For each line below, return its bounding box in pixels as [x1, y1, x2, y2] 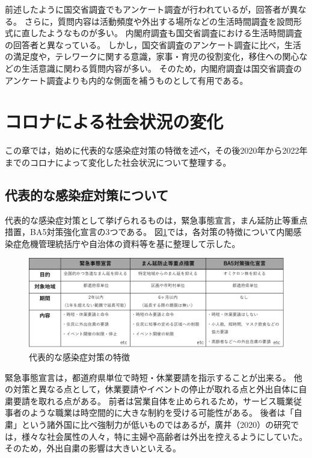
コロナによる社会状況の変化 [5, 109, 224, 134]
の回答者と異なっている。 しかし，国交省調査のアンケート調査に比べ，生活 [5, 38, 301, 51]
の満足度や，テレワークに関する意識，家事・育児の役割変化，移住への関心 [5, 50, 299, 63]
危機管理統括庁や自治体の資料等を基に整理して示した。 [21, 237, 240, 249]
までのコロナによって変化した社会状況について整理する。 [5, 155, 231, 168]
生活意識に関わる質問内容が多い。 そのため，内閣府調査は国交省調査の [21, 61, 302, 74]
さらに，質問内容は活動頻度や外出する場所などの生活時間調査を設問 [24, 14, 293, 27]
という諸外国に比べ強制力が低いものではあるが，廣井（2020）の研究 [21, 418, 291, 430]
